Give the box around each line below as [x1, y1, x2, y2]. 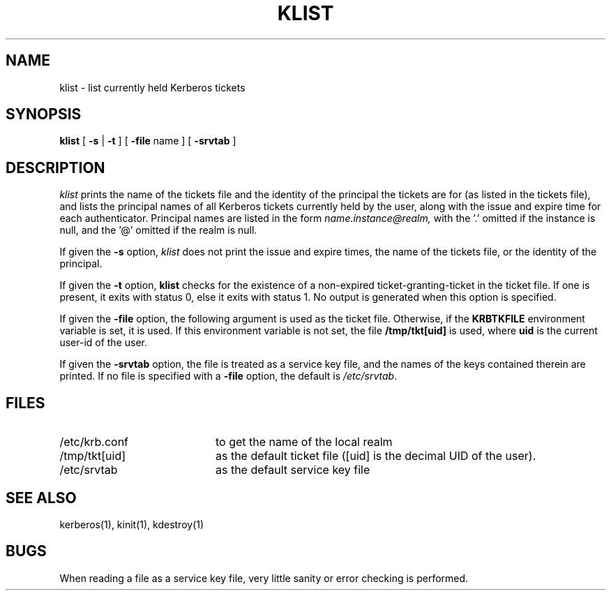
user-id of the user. [59, 336, 148, 349]
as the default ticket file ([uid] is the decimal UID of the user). [215, 449, 536, 463]
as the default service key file [215, 463, 370, 477]
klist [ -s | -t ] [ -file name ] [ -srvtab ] [59, 135, 236, 147]
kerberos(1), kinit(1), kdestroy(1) [59, 518, 204, 530]
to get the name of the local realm [215, 435, 393, 449]
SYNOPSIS [6, 105, 82, 124]
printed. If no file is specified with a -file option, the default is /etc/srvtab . [59, 370, 398, 382]
